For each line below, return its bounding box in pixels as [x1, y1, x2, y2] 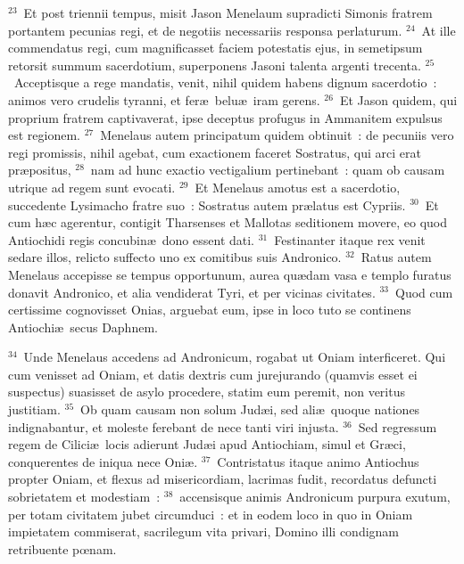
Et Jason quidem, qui [339, 90, 458, 109]
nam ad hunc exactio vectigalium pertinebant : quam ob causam [90, 160, 445, 179]
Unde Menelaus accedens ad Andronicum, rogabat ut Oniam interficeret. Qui [23, 347, 446, 366]
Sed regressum [358, 417, 437, 436]
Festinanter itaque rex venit [274, 230, 426, 249]
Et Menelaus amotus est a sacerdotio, [195, 177, 401, 196]
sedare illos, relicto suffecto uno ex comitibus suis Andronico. [8, 248, 342, 266]
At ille [421, 20, 456, 39]
